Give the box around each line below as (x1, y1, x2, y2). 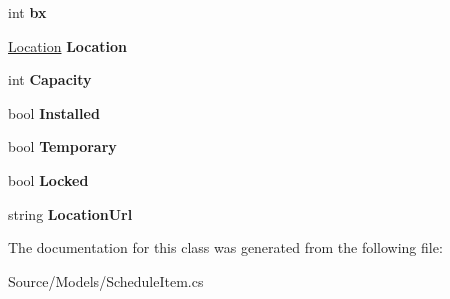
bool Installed (8, 102, 100, 123)
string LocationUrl (8, 203, 133, 224)
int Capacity (8, 69, 92, 90)
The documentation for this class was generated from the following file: (8, 237, 443, 258)
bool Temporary (8, 136, 117, 157)
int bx (8, 2, 47, 22)
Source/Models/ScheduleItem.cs (8, 270, 204, 291)
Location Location (8, 35, 128, 56)
